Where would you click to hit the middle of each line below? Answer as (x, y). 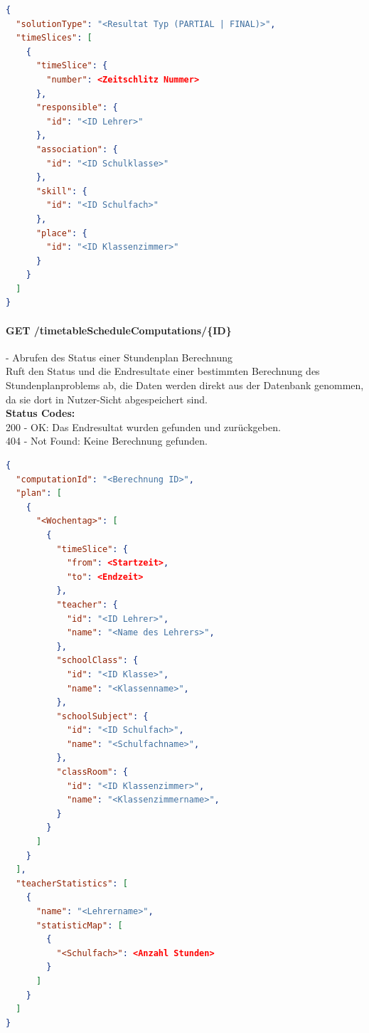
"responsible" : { (77, 108)
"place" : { (61, 233)
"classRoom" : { (92, 772)
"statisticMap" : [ (79, 925)
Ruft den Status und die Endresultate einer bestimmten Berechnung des (163, 371)
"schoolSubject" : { (102, 716)
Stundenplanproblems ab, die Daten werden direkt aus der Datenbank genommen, (185, 385)
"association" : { (77, 149)
